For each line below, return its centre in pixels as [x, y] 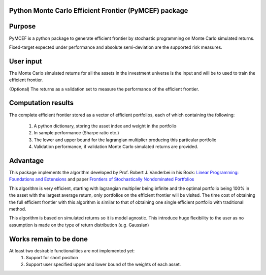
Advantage [27, 161]
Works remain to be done [49, 239]
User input [25, 61]
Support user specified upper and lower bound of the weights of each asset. [103, 264]
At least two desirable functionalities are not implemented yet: [72, 250]
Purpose [22, 26]
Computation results [41, 103]
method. [18, 209]
